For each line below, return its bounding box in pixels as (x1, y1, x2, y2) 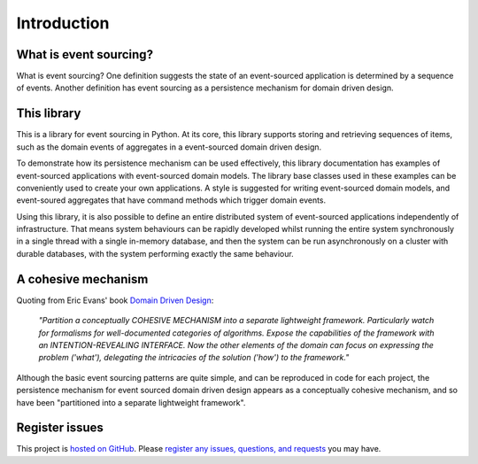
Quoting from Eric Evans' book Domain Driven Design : (16, 295, 214, 305)
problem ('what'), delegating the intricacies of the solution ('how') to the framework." (38, 352, 350, 363)
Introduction (16, 13, 110, 33)
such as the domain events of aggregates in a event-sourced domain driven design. (16, 142, 322, 152)
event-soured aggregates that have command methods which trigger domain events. (16, 195, 327, 205)
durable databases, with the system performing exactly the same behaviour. (16, 248, 294, 259)
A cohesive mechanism (16, 271, 149, 287)
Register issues (16, 421, 104, 436)
